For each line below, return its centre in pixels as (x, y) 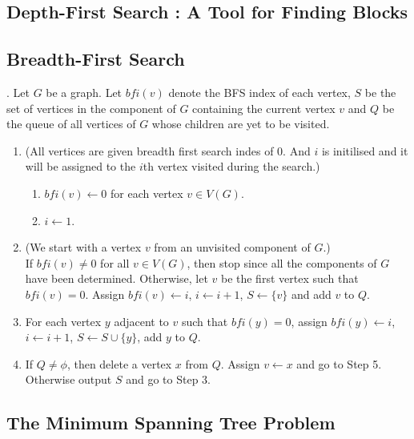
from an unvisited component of (232, 247)
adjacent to (141, 321)
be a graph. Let (84, 92)
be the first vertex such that (289, 278)
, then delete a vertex (119, 363)
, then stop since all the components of (282, 262)
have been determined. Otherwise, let (117, 278)
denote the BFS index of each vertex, (259, 92)
